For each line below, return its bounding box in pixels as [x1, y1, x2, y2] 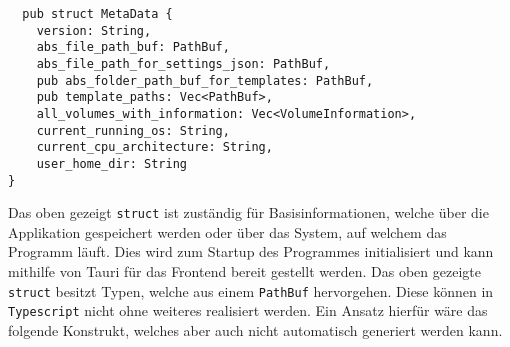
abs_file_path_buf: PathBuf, [36, 40, 230, 55]
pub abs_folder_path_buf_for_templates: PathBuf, [36, 73, 374, 88]
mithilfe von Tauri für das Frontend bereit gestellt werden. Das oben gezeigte [8, 261, 481, 282]
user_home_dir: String [36, 156, 187, 171]
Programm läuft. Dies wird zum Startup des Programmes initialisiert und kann [8, 241, 494, 262]
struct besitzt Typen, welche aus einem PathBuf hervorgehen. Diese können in [8, 280, 494, 301]
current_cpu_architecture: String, [36, 140, 273, 155]
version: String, [36, 23, 152, 38]
